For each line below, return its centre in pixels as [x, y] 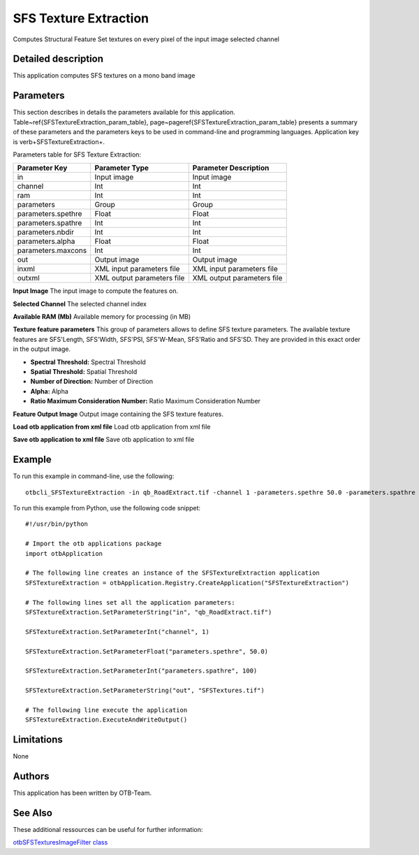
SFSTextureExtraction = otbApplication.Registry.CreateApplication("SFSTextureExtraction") [187, 583]
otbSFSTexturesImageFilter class [60, 842]
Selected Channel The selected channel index [80, 303]
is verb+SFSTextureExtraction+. [59, 142]
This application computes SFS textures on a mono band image [104, 76]
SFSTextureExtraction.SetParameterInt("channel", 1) [117, 632]
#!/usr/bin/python [57, 524]
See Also [32, 813]
